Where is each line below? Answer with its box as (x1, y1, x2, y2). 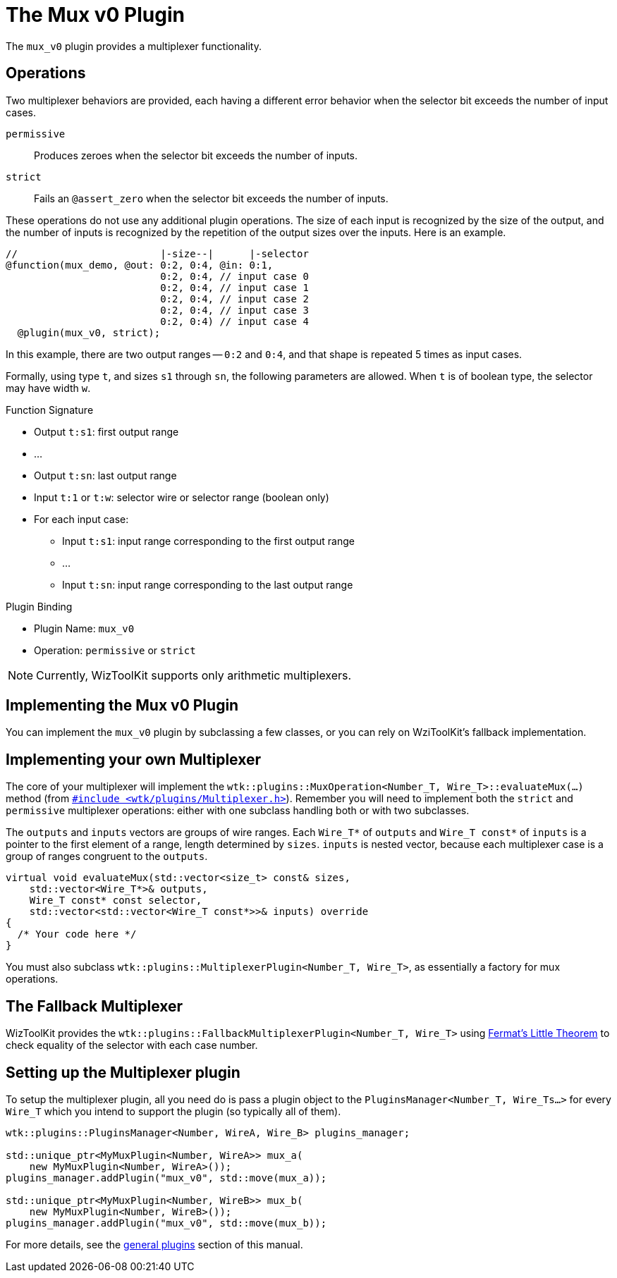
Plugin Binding (6, 600, 73, 613)
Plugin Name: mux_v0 (34, 622, 135, 634)
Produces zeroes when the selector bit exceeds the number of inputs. (34, 149, 358, 161)
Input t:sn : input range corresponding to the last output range (62, 578, 353, 591)
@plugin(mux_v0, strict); (17, 326, 161, 338)
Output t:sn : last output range (34, 469, 177, 481)
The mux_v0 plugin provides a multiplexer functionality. (6, 39, 262, 52)
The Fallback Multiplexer (6, 997, 183, 1015)
